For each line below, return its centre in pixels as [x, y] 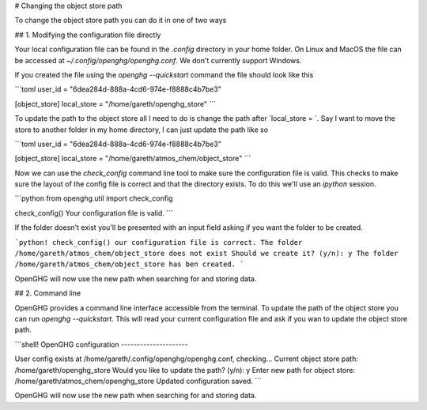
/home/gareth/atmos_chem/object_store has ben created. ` [129, 264]
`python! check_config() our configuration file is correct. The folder [159, 242]
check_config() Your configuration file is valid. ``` [94, 213]
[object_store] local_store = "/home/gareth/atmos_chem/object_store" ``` [133, 159]
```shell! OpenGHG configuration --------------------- [102, 344]
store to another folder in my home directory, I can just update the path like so [142, 130]
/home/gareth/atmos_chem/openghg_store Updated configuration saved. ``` [138, 381]
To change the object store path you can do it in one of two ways [121, 21]
